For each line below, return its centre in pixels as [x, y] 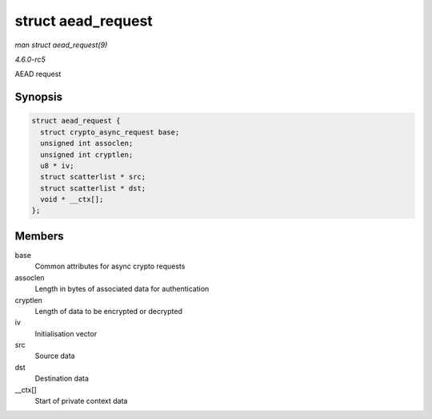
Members [39, 236]
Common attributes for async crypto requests [110, 266]
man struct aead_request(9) [61, 45]
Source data [55, 356]
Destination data [62, 379]
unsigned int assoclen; [87, 143]
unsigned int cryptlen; [87, 155]
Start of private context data [81, 401]
